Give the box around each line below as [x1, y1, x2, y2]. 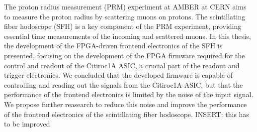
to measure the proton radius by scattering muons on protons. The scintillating [4, 11, 246, 21]
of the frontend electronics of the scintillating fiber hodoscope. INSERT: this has [4, 109, 249, 119]
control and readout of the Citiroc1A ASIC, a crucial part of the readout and [4, 60, 240, 70]
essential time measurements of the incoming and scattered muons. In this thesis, [4, 30, 251, 41]
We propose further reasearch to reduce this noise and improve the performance [4, 99, 247, 109]
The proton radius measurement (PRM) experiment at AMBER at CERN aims [4, 1, 247, 11]
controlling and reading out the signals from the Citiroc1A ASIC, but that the [4, 79, 243, 90]
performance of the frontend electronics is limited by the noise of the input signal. [4, 89, 254, 100]
